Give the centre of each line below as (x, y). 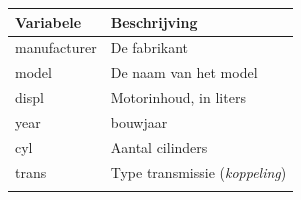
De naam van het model (184, 72)
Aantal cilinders (159, 146)
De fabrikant (149, 47)
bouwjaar (139, 121)
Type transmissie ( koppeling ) (198, 171)
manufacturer (56, 47)
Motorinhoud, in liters (178, 97)
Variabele (48, 21)
